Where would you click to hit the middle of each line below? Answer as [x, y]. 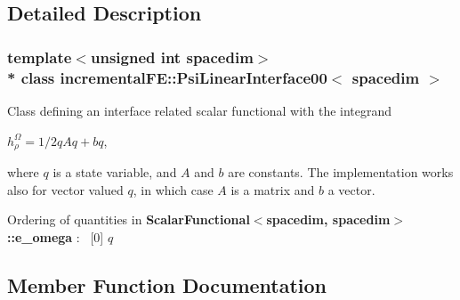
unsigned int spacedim [172, 57]
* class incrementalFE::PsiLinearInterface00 [167, 77]
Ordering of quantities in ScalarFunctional [129, 219]
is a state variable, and [115, 171]
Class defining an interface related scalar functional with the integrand [200, 110]
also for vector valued [65, 189]
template [40, 57]
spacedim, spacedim [328, 219]
